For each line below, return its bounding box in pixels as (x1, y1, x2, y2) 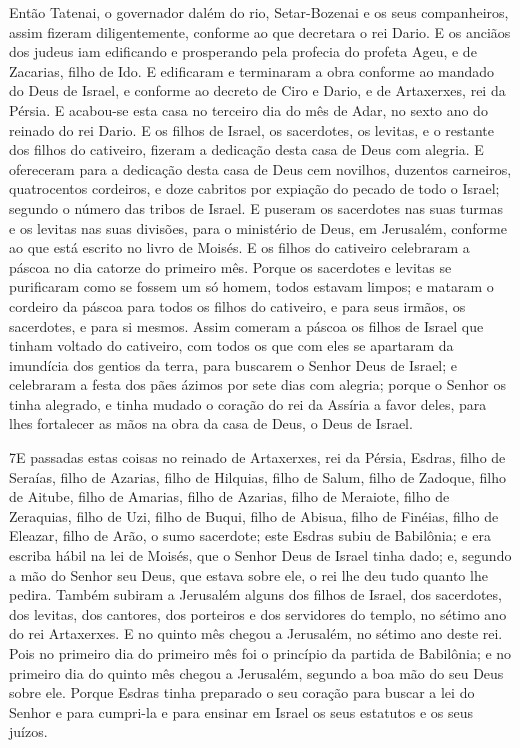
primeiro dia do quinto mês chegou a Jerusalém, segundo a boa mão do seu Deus (9, 662, 504, 683)
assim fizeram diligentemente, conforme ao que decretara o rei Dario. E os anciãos (9, 21, 511, 42)
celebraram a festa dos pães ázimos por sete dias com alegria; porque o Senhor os (9, 374, 506, 395)
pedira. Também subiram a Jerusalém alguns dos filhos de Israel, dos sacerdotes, (9, 584, 502, 605)
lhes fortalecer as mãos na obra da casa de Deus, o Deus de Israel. (9, 413, 413, 434)
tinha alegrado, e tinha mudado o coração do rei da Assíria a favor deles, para (9, 393, 487, 414)
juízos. (9, 721, 48, 742)
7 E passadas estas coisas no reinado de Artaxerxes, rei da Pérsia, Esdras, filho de (9, 447, 506, 468)
